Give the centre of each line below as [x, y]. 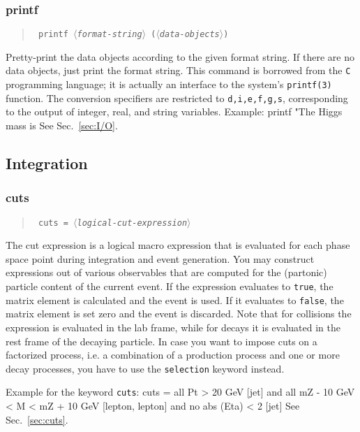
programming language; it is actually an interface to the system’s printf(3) [169, 84]
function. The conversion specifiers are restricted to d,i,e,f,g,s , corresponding [177, 98]
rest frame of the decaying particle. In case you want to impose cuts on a [162, 341]
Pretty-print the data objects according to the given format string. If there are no [180, 56]
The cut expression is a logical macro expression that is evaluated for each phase [178, 245]
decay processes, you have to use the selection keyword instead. [145, 368]
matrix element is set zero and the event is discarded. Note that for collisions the [179, 314]
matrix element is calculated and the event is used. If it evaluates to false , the [175, 300]
